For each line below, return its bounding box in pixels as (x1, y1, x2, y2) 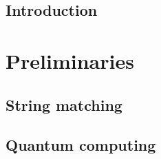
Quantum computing (6, 134, 156, 156)
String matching (6, 94, 122, 115)
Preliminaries (6, 46, 134, 74)
